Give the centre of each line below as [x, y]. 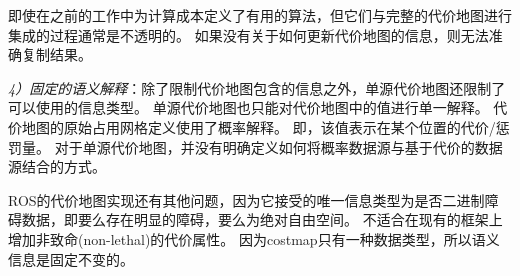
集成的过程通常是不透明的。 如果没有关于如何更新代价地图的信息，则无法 [248, 34]
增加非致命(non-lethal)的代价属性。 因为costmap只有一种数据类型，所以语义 [254, 238]
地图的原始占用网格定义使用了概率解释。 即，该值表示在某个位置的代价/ [258, 126]
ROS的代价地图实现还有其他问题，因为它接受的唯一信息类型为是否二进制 [246, 199]
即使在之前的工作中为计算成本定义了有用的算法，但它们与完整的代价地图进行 [260, 15]
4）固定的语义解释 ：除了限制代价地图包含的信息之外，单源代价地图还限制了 [257, 87]
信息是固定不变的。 [71, 258]
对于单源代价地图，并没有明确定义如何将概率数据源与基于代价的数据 [278, 146]
